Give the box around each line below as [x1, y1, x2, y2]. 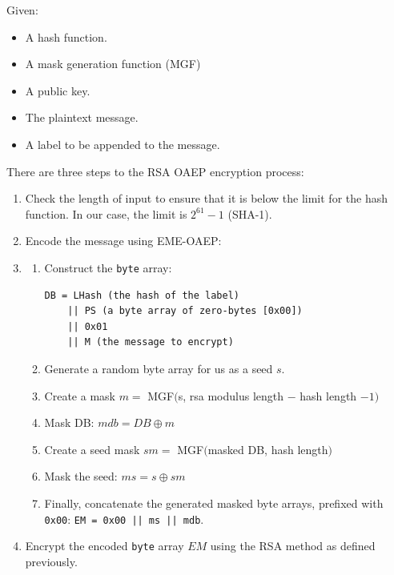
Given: [6, 2, 38, 18]
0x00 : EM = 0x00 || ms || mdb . [44, 510, 204, 527]
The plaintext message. [25, 109, 139, 126]
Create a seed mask [44, 440, 140, 457]
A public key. [25, 82, 90, 99]
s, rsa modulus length [178, 387, 284, 404]
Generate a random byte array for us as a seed [44, 360, 273, 376]
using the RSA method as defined [210, 537, 376, 554]
